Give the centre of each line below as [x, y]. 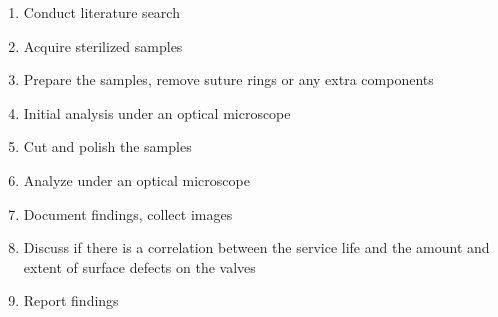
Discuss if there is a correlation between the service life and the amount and [256, 247]
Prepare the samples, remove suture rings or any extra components [228, 79]
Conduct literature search [101, 12]
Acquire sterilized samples [103, 45]
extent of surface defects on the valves [139, 266]
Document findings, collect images [128, 213]
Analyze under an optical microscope [136, 179]
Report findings [71, 300]
